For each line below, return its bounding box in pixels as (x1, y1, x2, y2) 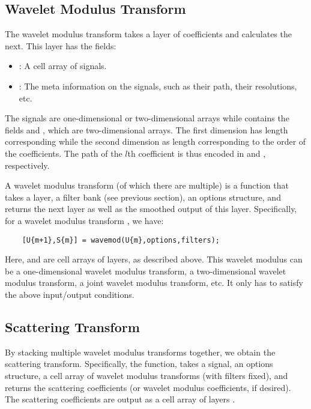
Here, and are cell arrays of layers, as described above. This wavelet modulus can (5, 253, 303, 265)
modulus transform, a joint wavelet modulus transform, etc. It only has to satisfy (5, 276, 303, 289)
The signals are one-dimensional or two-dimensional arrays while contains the (5, 112, 289, 124)
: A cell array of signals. (19, 59, 107, 72)
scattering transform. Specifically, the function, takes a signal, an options (5, 357, 273, 370)
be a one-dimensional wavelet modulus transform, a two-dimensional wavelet (5, 264, 286, 277)
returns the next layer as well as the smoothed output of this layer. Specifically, (5, 202, 297, 215)
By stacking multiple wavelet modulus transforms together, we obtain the (5, 345, 276, 358)
